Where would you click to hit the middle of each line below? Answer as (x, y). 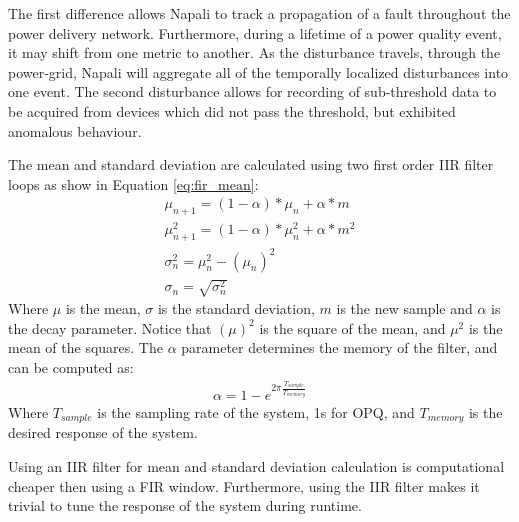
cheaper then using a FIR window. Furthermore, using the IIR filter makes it (244, 485)
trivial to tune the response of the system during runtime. (185, 505)
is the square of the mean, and (352, 327)
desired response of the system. (103, 432)
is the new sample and (404, 308)
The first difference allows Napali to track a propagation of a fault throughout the (259, 13)
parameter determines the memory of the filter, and (339, 347)
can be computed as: (71, 366)
